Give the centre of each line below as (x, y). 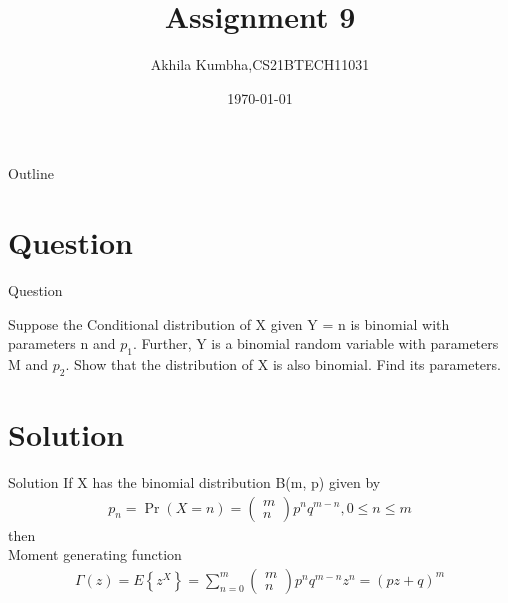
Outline (31, 173)
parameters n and (62, 343)
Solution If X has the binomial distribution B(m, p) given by (194, 481)
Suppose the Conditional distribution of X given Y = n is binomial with (229, 323)
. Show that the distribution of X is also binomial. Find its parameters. (283, 364)
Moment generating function (95, 554)
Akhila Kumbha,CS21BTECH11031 (260, 64)
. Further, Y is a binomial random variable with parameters (315, 343)
